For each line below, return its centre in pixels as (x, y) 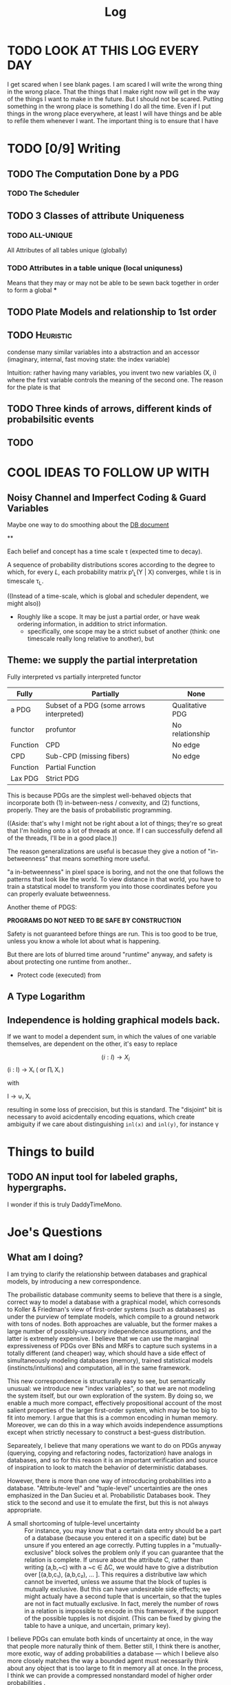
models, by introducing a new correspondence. (74, 1281)
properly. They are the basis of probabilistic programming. (90, 810)
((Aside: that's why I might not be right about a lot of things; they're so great (115, 823)
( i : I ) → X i (115, 1058)
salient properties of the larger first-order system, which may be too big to (112, 1410)
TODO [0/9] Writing (64, 149)
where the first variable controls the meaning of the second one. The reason (115, 379)
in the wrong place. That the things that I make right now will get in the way (113, 91)
